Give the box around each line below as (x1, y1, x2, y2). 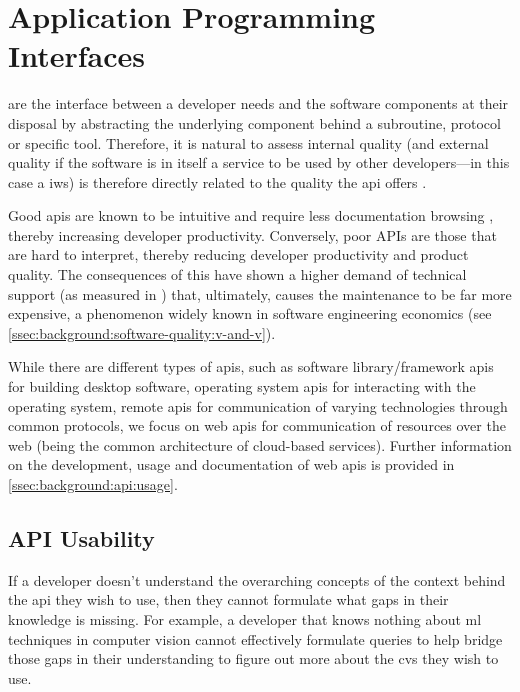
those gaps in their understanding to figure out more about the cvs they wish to (8, 648, 499, 669)
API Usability (8, 522, 155, 553)
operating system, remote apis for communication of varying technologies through (8, 395, 508, 416)
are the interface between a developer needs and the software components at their (8, 93, 509, 114)
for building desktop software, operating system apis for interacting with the (8, 376, 476, 397)
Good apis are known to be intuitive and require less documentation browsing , (8, 205, 494, 226)
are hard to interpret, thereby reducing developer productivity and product (8, 244, 469, 265)
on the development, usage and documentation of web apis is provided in (8, 454, 455, 475)
